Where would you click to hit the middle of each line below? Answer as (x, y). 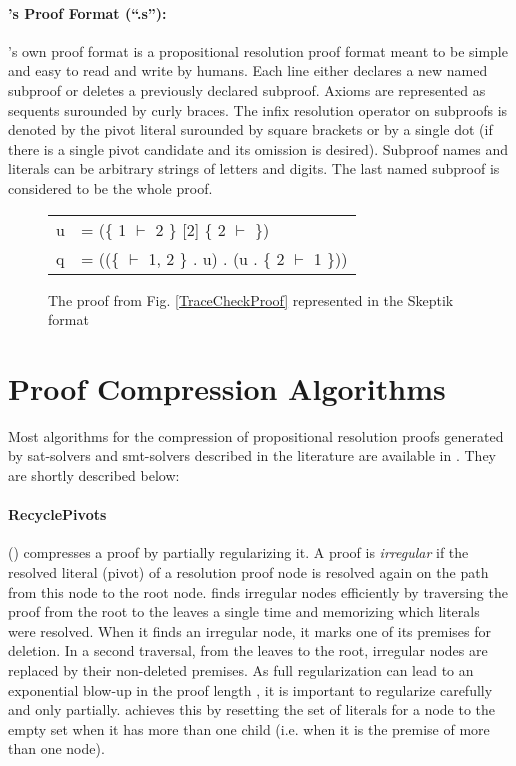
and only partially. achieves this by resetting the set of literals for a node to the (252, 709)
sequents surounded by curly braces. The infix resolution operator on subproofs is (258, 109)
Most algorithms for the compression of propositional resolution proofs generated (256, 435)
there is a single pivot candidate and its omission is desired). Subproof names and (258, 148)
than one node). (56, 748)
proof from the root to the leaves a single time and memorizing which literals (244, 611)
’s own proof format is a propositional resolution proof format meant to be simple (258, 50)
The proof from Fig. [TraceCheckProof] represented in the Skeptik (251, 299)
